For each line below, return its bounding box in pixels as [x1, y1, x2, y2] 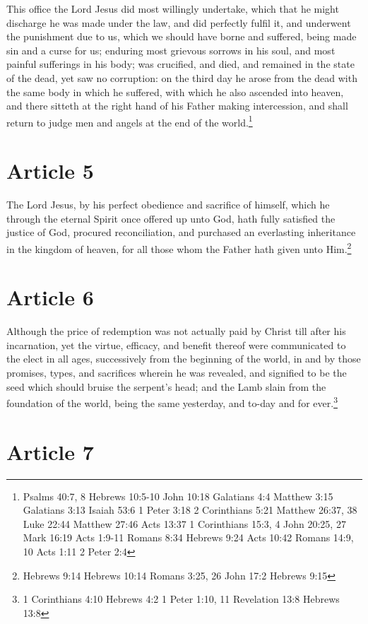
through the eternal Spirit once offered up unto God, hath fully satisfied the [6, 211, 336, 225]
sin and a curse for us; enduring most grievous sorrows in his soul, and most [6, 42, 336, 57]
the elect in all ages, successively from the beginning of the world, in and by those [6, 351, 361, 366]
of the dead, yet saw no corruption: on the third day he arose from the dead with [6, 70, 357, 85]
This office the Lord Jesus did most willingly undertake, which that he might [6, 1, 339, 16]
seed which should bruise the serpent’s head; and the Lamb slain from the [6, 379, 326, 394]
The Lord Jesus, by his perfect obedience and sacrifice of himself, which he [6, 197, 330, 212]
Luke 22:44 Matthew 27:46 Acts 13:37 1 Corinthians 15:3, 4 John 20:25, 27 [23, 516, 346, 531]
